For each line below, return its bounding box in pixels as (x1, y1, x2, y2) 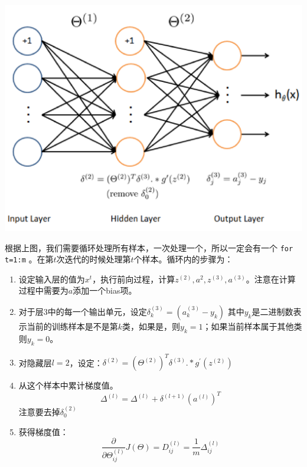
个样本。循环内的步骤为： (133, 253, 233, 265)
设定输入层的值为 (18, 272, 85, 285)
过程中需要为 (18, 284, 68, 297)
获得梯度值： (18, 425, 68, 438)
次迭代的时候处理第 (56, 253, 131, 265)
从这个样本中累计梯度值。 (18, 379, 118, 392)
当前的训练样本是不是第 (27, 320, 118, 332)
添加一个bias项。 (73, 284, 137, 297)
